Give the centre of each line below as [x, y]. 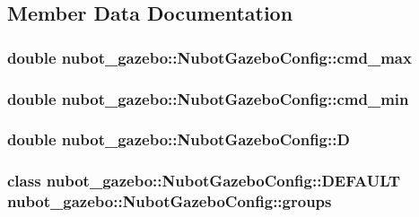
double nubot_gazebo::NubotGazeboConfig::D [179, 139]
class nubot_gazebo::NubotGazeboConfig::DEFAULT [204, 181]
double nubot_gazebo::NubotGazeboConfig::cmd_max [209, 57]
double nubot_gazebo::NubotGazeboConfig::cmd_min [208, 98]
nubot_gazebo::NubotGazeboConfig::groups [170, 201]
